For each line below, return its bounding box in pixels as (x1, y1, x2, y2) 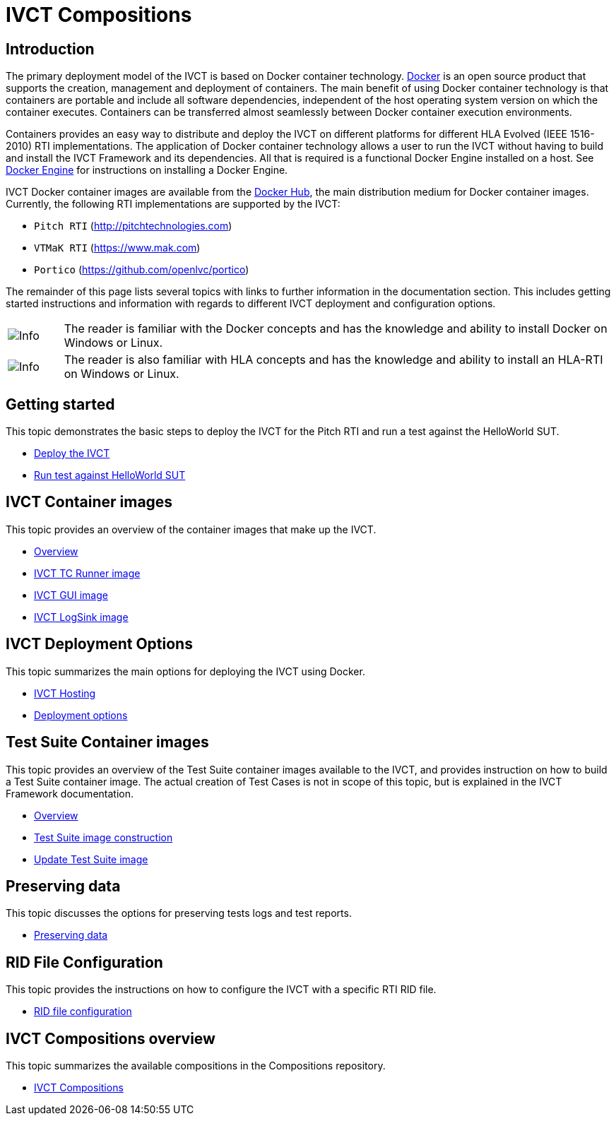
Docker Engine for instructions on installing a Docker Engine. (6, 164, 288, 177)
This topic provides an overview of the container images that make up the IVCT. (6, 523, 377, 535)
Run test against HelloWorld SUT (34, 469, 186, 482)
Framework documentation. (6, 787, 134, 800)
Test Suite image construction (34, 831, 173, 843)
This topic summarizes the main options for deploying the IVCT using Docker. (6, 665, 365, 677)
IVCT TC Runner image (34, 567, 141, 579)
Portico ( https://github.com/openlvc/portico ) (34, 263, 249, 276)
